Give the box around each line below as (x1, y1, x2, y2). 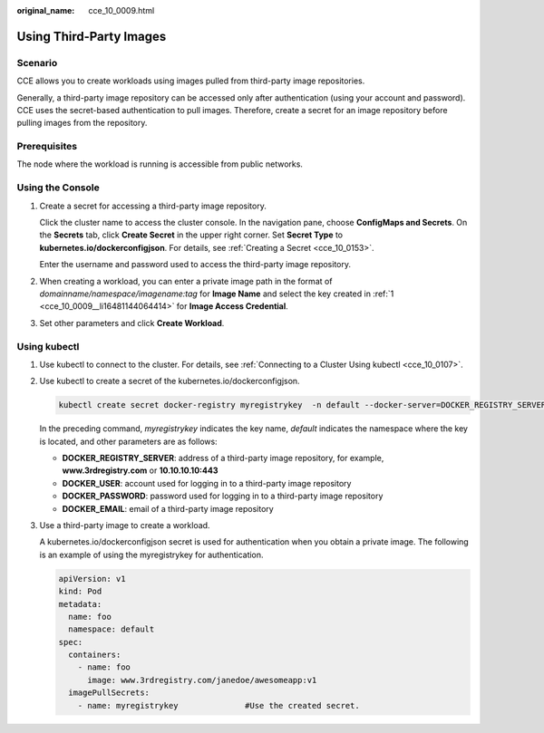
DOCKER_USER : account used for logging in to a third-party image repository (62, 477, 352, 488)
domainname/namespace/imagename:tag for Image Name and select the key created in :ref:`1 (39, 288, 394, 299)
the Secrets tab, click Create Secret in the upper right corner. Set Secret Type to (39, 229, 344, 240)
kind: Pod (58, 586, 102, 597)
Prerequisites (16, 140, 77, 153)
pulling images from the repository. (16, 118, 148, 129)
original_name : (16, 5, 75, 15)
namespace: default (68, 624, 155, 634)
